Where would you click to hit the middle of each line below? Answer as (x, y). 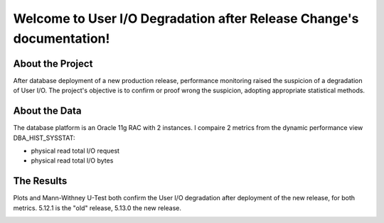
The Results (40, 181)
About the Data (47, 111)
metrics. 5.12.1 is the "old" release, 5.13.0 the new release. (97, 208)
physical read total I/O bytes (72, 161)
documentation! (62, 38)
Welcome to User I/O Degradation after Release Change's (186, 18)
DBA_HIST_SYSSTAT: (44, 138)
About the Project (53, 64)
